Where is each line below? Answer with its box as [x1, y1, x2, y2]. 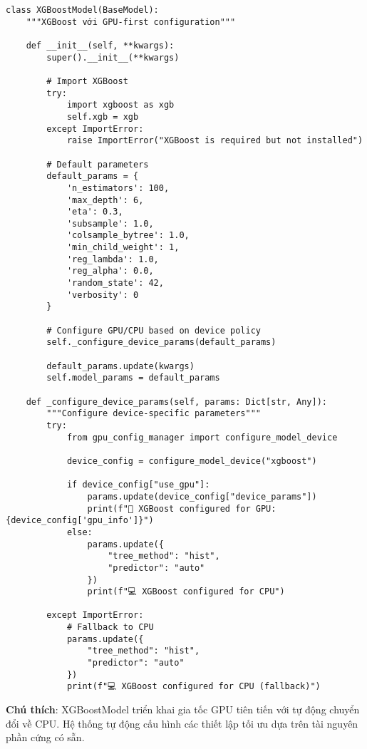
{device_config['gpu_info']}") [6, 515, 154, 526]
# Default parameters [46, 159, 149, 170]
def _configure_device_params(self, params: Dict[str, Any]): [26, 396, 328, 407]
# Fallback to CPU [66, 622, 154, 633]
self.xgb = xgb [66, 111, 139, 122]
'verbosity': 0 [66, 289, 139, 300]
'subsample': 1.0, [66, 218, 154, 229]
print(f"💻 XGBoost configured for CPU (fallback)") [66, 681, 321, 692]
